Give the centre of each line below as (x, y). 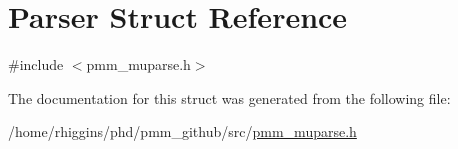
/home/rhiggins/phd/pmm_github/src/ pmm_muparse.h (182, 131)
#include (36, 64)
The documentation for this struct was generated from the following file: (229, 97)
